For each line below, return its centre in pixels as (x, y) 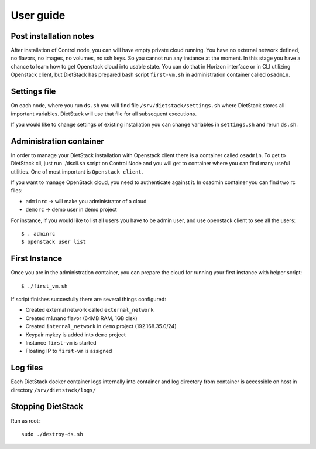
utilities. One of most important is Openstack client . (77, 171)
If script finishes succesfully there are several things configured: (88, 300)
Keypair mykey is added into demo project (75, 335)
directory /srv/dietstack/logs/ (53, 390)
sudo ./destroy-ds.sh (52, 434)
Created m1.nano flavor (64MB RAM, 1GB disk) (81, 318)
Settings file (33, 92)
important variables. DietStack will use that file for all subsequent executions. (104, 114)
